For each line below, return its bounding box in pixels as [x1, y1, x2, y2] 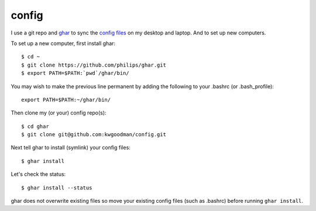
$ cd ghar [21, 123, 49, 130]
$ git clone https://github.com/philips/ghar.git [21, 61, 167, 68]
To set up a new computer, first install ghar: [11, 40, 116, 47]
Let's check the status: [11, 171, 66, 178]
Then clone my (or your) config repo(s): [11, 109, 107, 116]
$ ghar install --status [21, 184, 92, 191]
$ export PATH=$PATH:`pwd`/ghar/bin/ [21, 70, 130, 77]
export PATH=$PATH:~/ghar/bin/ [21, 96, 111, 103]
